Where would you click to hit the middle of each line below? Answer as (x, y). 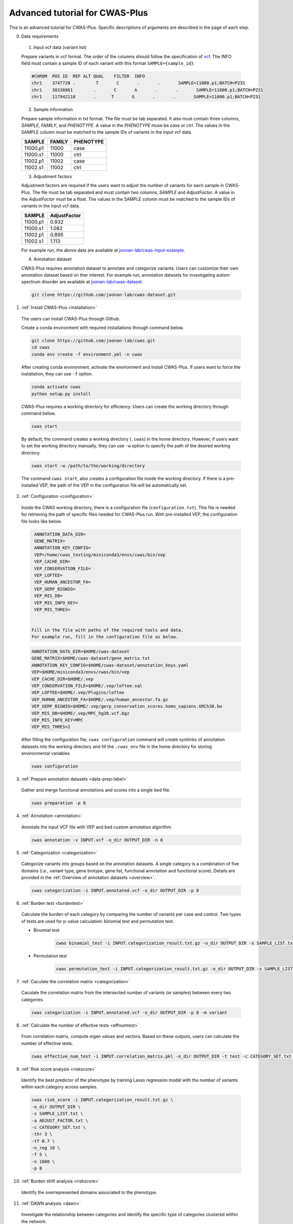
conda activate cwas (56, 387)
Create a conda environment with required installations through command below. (103, 328)
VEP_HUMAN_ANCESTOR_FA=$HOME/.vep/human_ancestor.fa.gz (100, 699)
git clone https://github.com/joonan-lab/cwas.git (94, 341)
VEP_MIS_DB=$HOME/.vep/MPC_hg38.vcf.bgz (80, 713)
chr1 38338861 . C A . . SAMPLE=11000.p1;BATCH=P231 (147, 90)
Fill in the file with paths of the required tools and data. (107, 630)
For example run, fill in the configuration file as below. (105, 637)
